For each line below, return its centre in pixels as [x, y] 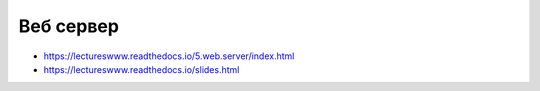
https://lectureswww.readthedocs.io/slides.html [141, 69]
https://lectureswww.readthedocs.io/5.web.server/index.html [169, 56]
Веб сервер [69, 26]
